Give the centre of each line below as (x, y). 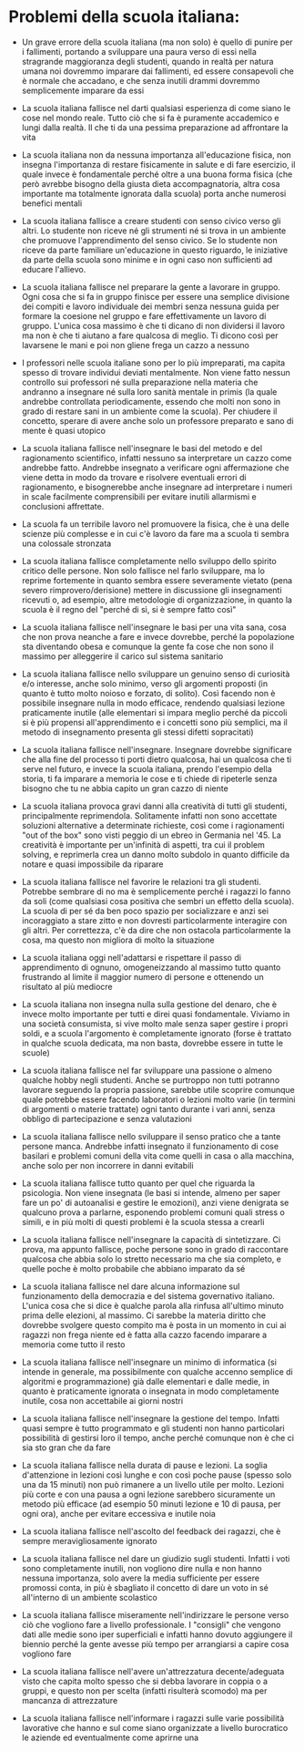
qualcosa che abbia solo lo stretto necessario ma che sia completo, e (151, 1259)
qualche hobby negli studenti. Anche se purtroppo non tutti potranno (151, 1080)
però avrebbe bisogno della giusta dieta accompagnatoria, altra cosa (151, 183)
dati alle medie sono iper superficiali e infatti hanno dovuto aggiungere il (157, 1634)
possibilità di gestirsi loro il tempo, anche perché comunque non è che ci (158, 1438)
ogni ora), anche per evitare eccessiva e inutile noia (118, 1513)
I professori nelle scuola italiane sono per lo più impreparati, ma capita (153, 363)
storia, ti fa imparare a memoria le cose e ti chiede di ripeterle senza (149, 778)
